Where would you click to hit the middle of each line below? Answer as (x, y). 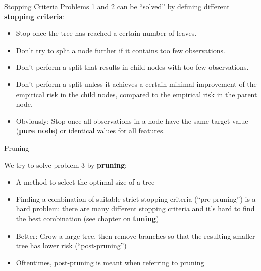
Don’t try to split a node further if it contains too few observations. (120, 50)
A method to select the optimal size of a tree (85, 182)
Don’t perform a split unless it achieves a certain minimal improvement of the (136, 84)
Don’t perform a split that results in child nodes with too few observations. (132, 67)
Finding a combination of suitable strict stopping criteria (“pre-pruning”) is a (136, 198)
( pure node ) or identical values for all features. (90, 131)
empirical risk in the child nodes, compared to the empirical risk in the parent (137, 94)
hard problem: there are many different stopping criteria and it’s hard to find (135, 209)
